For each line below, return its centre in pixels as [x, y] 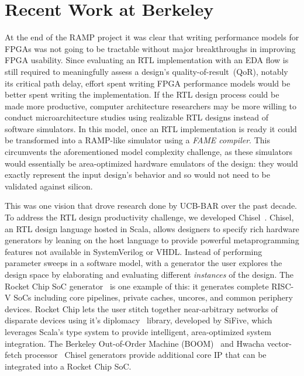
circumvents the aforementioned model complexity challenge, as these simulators [148, 152]
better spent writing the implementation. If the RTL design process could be [142, 94]
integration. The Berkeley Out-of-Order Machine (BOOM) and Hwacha [135, 343]
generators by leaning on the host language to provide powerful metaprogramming [152, 240]
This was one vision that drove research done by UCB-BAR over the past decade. [151, 206]
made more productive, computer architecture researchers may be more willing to [151, 106]
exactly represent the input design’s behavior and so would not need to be [137, 175]
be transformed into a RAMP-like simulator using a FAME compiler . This [137, 140]
